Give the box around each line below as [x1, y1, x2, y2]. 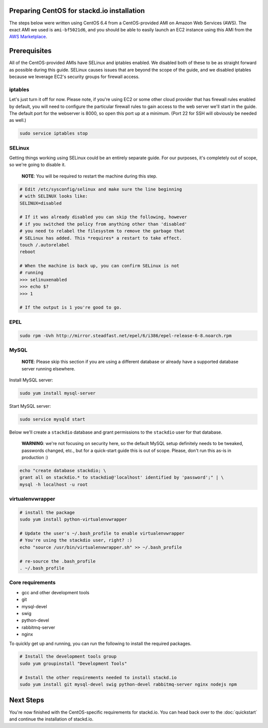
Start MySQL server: [9, 403, 51, 409]
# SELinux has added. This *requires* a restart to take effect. [19, 235, 182, 241]
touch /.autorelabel [19, 242, 69, 248]
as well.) [9, 117, 27, 123]
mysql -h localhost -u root [19, 481, 88, 487]
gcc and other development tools [21, 589, 89, 595]
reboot [19, 249, 36, 255]
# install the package [19, 510, 75, 515]
